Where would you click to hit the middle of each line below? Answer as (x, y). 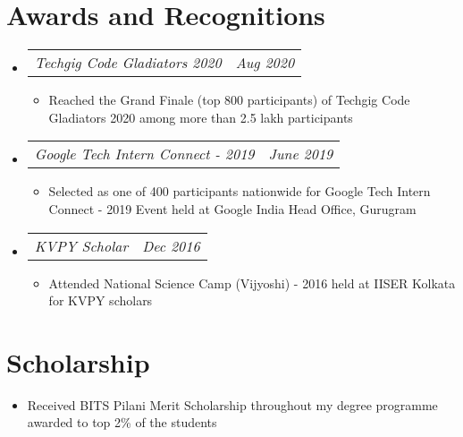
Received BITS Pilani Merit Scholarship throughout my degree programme (232, 404)
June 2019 (301, 154)
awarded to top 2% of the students (122, 422)
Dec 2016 (171, 245)
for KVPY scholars (101, 300)
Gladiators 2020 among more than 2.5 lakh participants (201, 117)
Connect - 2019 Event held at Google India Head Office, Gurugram (232, 208)
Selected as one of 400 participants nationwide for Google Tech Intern (240, 191)
